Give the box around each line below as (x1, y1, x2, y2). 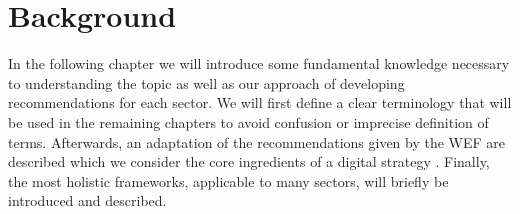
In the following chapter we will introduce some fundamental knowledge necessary (8, 53, 510, 74)
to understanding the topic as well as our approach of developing (8, 72, 405, 93)
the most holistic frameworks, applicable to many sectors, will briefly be (8, 170, 449, 191)
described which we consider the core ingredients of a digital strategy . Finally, (8, 151, 490, 172)
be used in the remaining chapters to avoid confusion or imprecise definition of (8, 111, 489, 132)
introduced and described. (8, 190, 167, 211)
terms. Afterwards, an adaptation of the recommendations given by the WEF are (8, 131, 506, 152)
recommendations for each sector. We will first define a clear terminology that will (8, 92, 512, 113)
